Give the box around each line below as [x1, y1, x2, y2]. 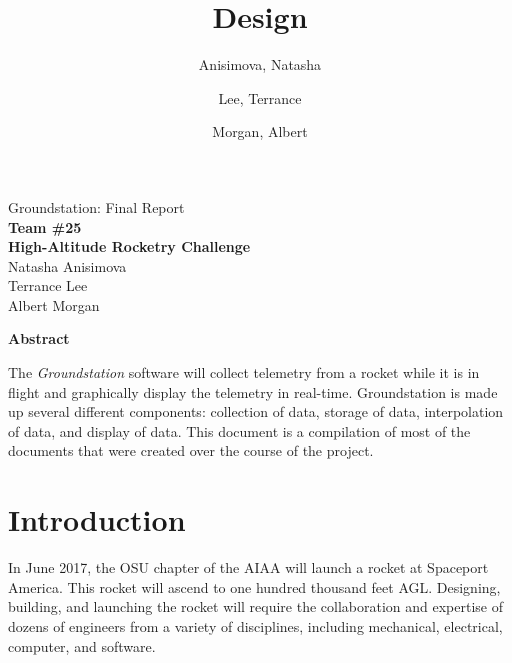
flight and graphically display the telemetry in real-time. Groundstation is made [8, 381, 498, 402]
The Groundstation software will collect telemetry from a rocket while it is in [8, 362, 480, 383]
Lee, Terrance [218, 87, 302, 108]
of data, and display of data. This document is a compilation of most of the [8, 420, 471, 441]
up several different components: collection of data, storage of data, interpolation [8, 401, 504, 422]
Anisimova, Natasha [198, 54, 322, 75]
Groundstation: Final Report [8, 196, 185, 217]
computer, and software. [8, 635, 156, 656]
